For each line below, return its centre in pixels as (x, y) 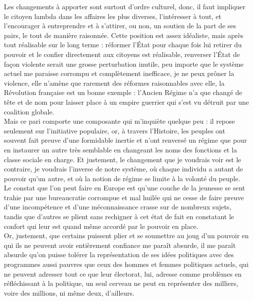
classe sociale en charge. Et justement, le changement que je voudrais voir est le (123, 159)
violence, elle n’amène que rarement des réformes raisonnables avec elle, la (114, 83)
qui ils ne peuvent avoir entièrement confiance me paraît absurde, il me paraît (120, 245)
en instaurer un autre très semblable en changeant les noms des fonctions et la (120, 149)
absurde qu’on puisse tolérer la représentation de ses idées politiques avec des (119, 254)
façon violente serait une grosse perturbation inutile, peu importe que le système (124, 64)
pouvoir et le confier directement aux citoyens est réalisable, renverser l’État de (122, 54)
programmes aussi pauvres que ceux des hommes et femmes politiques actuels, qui (126, 264)
